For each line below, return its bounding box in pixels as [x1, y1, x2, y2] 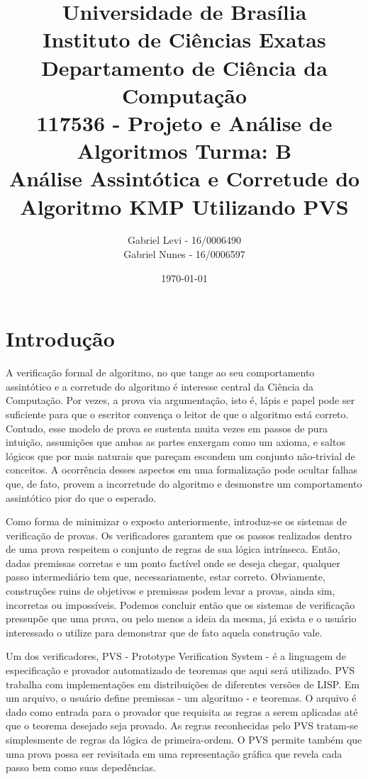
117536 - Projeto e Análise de [36, 108, 333, 137]
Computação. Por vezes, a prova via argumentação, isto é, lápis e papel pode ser [6, 393, 355, 408]
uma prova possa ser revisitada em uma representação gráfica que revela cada [6, 746, 342, 761]
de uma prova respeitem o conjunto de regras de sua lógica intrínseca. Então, [6, 542, 340, 556]
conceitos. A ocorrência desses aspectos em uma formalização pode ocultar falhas [6, 462, 358, 477]
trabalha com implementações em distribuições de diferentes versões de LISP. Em [6, 676, 359, 691]
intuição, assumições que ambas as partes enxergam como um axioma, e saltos [6, 435, 345, 449]
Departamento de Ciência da [41, 52, 328, 82]
